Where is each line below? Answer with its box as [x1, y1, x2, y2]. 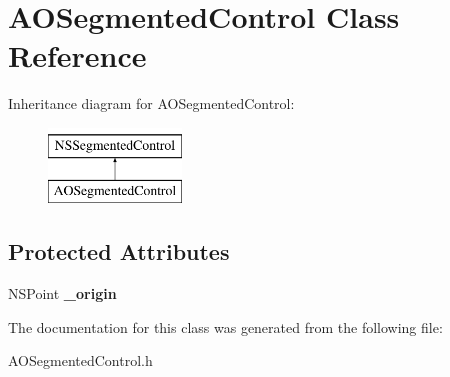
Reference [8, 35, 147, 76]
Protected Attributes [8, 236, 230, 267]
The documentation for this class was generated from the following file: [8, 316, 443, 337]
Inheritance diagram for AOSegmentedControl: [8, 93, 295, 114]
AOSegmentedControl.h [8, 350, 153, 371]
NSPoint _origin [8, 283, 117, 304]
